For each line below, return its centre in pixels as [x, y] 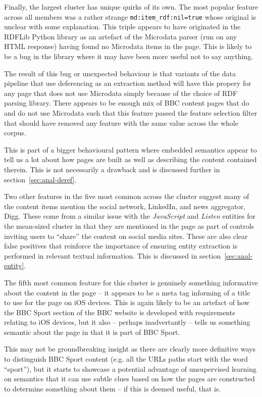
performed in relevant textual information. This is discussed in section [113, 255]
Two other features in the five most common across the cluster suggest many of [127, 196]
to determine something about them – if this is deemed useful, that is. [113, 388]
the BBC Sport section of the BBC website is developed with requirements [120, 312]
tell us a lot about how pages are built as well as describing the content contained [130, 159]
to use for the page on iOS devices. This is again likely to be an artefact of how [127, 302]
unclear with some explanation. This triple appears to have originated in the [122, 27]
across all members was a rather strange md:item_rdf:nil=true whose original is [130, 16]
